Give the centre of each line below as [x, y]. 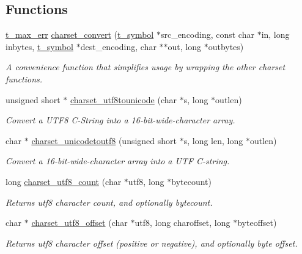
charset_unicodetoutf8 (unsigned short [104, 140]
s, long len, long [213, 140]
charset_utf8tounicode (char [124, 99]
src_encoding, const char [207, 34]
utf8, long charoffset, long [182, 223]
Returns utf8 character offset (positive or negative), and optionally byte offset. [152, 243]
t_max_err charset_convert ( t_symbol [80, 34]
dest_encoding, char [118, 46]
